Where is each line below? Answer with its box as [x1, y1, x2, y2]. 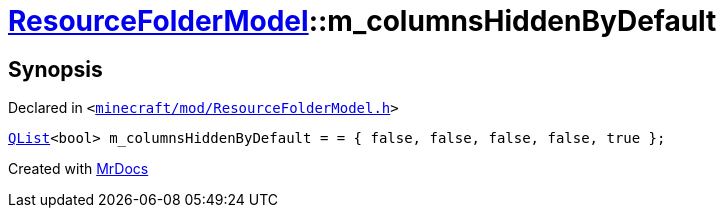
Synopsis [8, 56, 103, 82]
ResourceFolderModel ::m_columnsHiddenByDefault [8, 4, 717, 38]
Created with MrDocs [8, 160, 149, 178]
